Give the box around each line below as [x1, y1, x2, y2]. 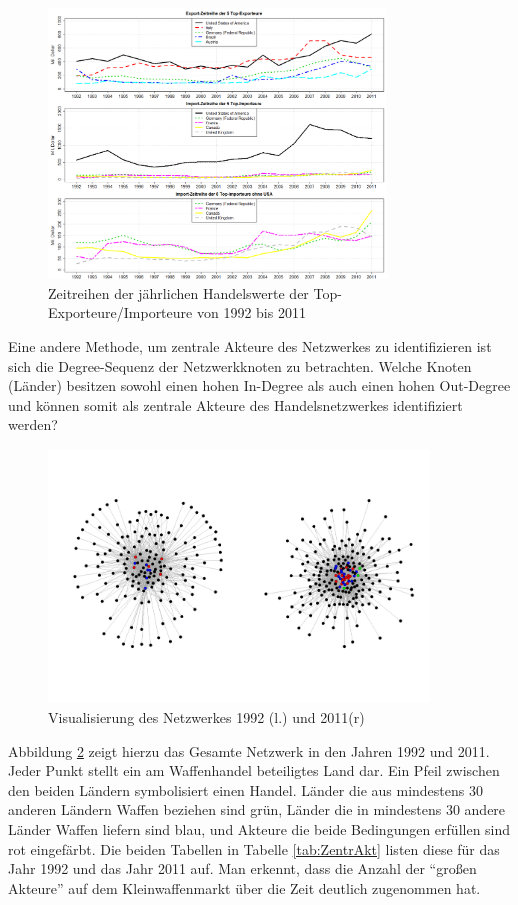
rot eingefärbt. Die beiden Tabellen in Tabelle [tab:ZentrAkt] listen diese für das [8, 838, 500, 859]
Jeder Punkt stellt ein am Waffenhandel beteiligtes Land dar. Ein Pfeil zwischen [8, 760, 500, 781]
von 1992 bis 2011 [196, 302, 306, 323]
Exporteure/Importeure [48, 302, 193, 323]
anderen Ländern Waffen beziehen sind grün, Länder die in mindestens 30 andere [8, 799, 506, 820]
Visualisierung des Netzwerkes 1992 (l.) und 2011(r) [48, 707, 365, 728]
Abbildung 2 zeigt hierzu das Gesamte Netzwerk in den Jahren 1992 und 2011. [8, 740, 490, 761]
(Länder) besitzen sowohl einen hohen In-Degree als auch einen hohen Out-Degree [8, 375, 511, 396]
